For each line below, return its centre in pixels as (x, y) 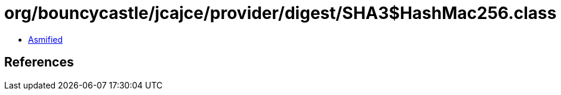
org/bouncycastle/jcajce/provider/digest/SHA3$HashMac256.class (280, 13)
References (39, 62)
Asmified (46, 39)
